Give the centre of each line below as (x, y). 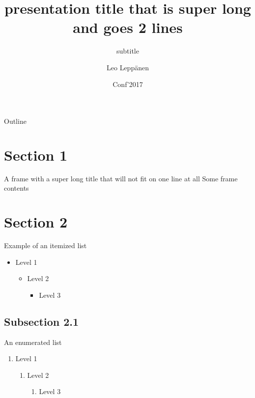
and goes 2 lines (128, 27)
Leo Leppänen (128, 67)
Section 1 (36, 155)
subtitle (128, 51)
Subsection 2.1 (42, 321)
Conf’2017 (128, 84)
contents (16, 188)
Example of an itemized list (45, 245)
